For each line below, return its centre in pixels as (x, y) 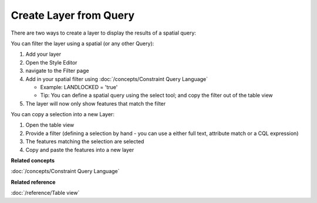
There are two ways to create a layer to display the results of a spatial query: (104, 33)
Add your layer (43, 54)
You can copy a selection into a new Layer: (63, 114)
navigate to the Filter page (57, 71)
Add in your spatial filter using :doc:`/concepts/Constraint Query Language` (117, 79)
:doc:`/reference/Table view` (45, 193)
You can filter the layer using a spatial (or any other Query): (82, 43)
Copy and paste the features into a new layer (80, 150)
